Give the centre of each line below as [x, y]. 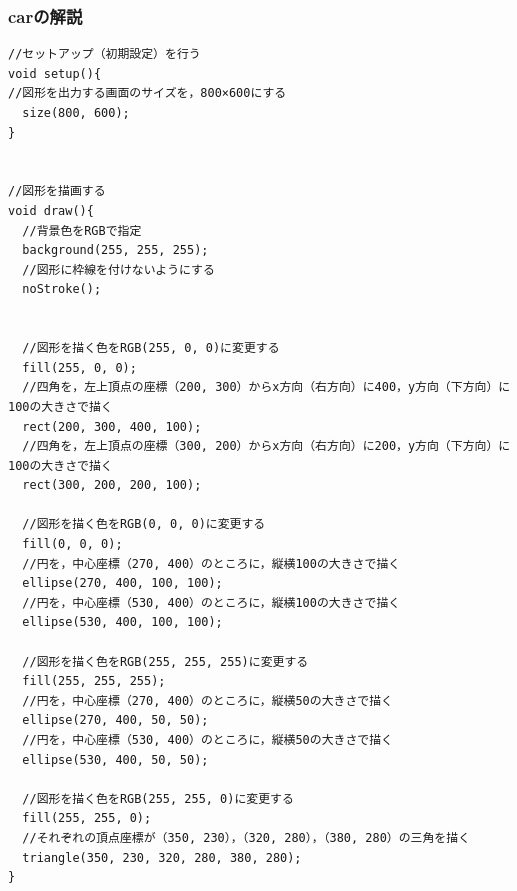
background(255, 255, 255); [115, 250]
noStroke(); [62, 289]
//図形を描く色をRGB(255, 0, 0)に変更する [151, 348]
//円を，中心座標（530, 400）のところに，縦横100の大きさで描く [211, 602]
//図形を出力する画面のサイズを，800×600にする [147, 93]
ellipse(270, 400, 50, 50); [115, 720]
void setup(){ [55, 73]
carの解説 [45, 15]
